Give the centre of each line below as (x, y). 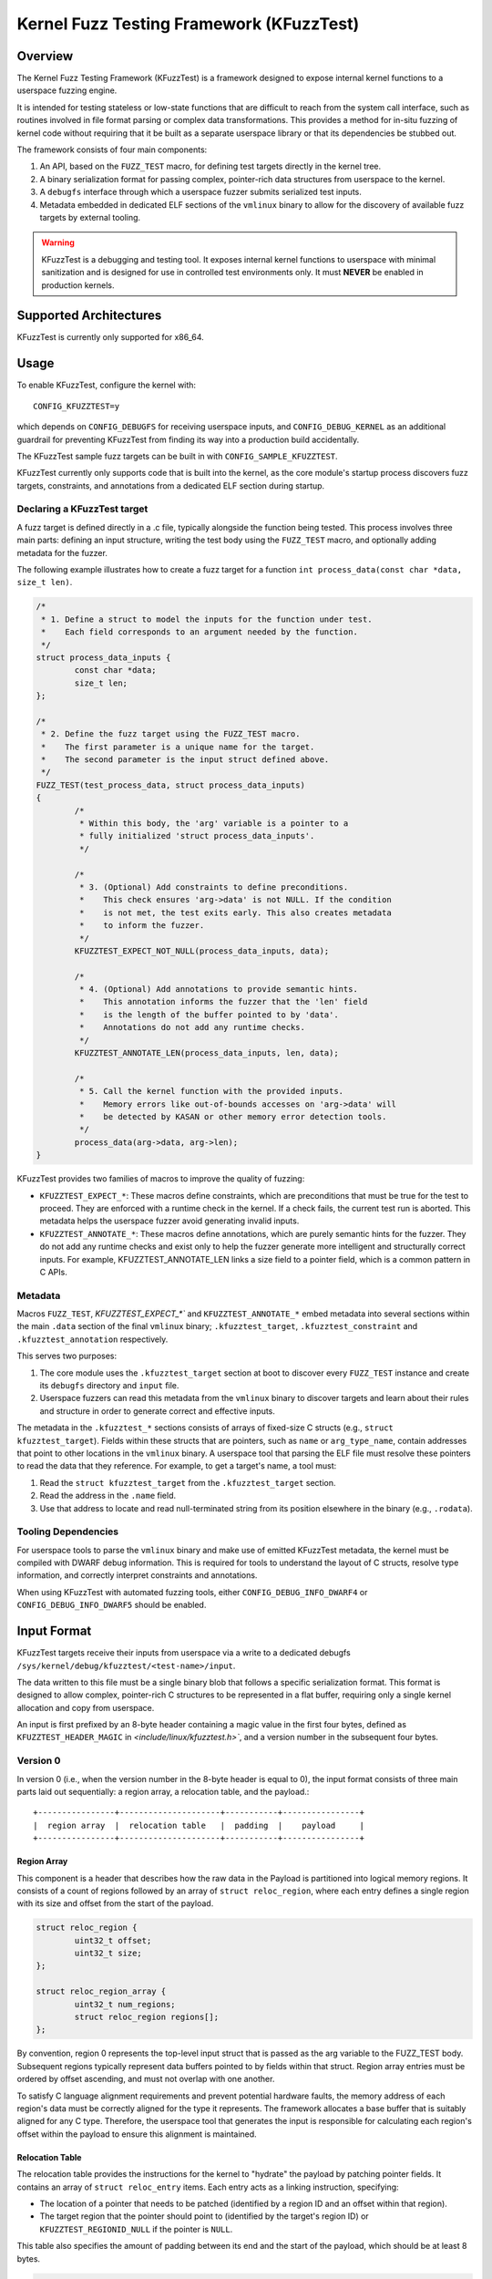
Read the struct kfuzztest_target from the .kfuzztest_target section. (188, 1482)
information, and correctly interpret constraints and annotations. (137, 1575)
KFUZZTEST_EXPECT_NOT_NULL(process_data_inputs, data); (202, 951)
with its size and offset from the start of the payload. (115, 1903)
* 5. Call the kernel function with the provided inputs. (211, 1091)
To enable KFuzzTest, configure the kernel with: (106, 385)
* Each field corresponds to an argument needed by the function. (200, 632)
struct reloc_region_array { (101, 1991)
